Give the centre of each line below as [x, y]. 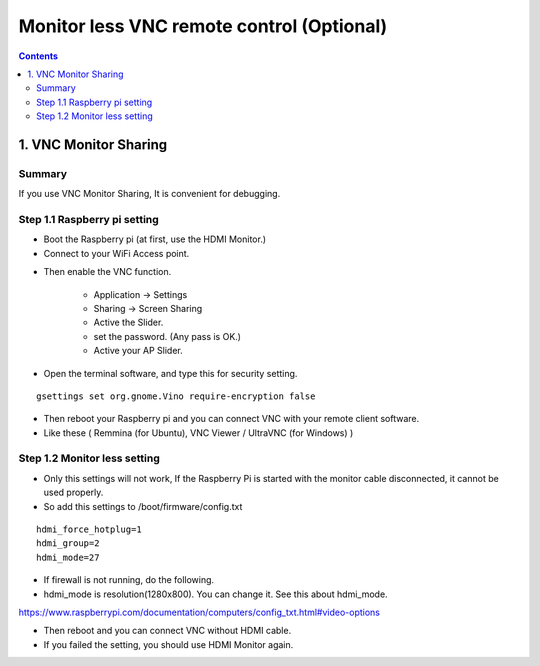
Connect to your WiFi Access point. [116, 253]
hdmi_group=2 [68, 543]
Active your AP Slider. [138, 351]
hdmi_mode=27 [68, 557]
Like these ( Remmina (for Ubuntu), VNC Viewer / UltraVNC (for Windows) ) [198, 432]
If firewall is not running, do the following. [129, 580]
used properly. [73, 492]
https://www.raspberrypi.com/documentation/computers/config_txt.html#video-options [199, 612]
